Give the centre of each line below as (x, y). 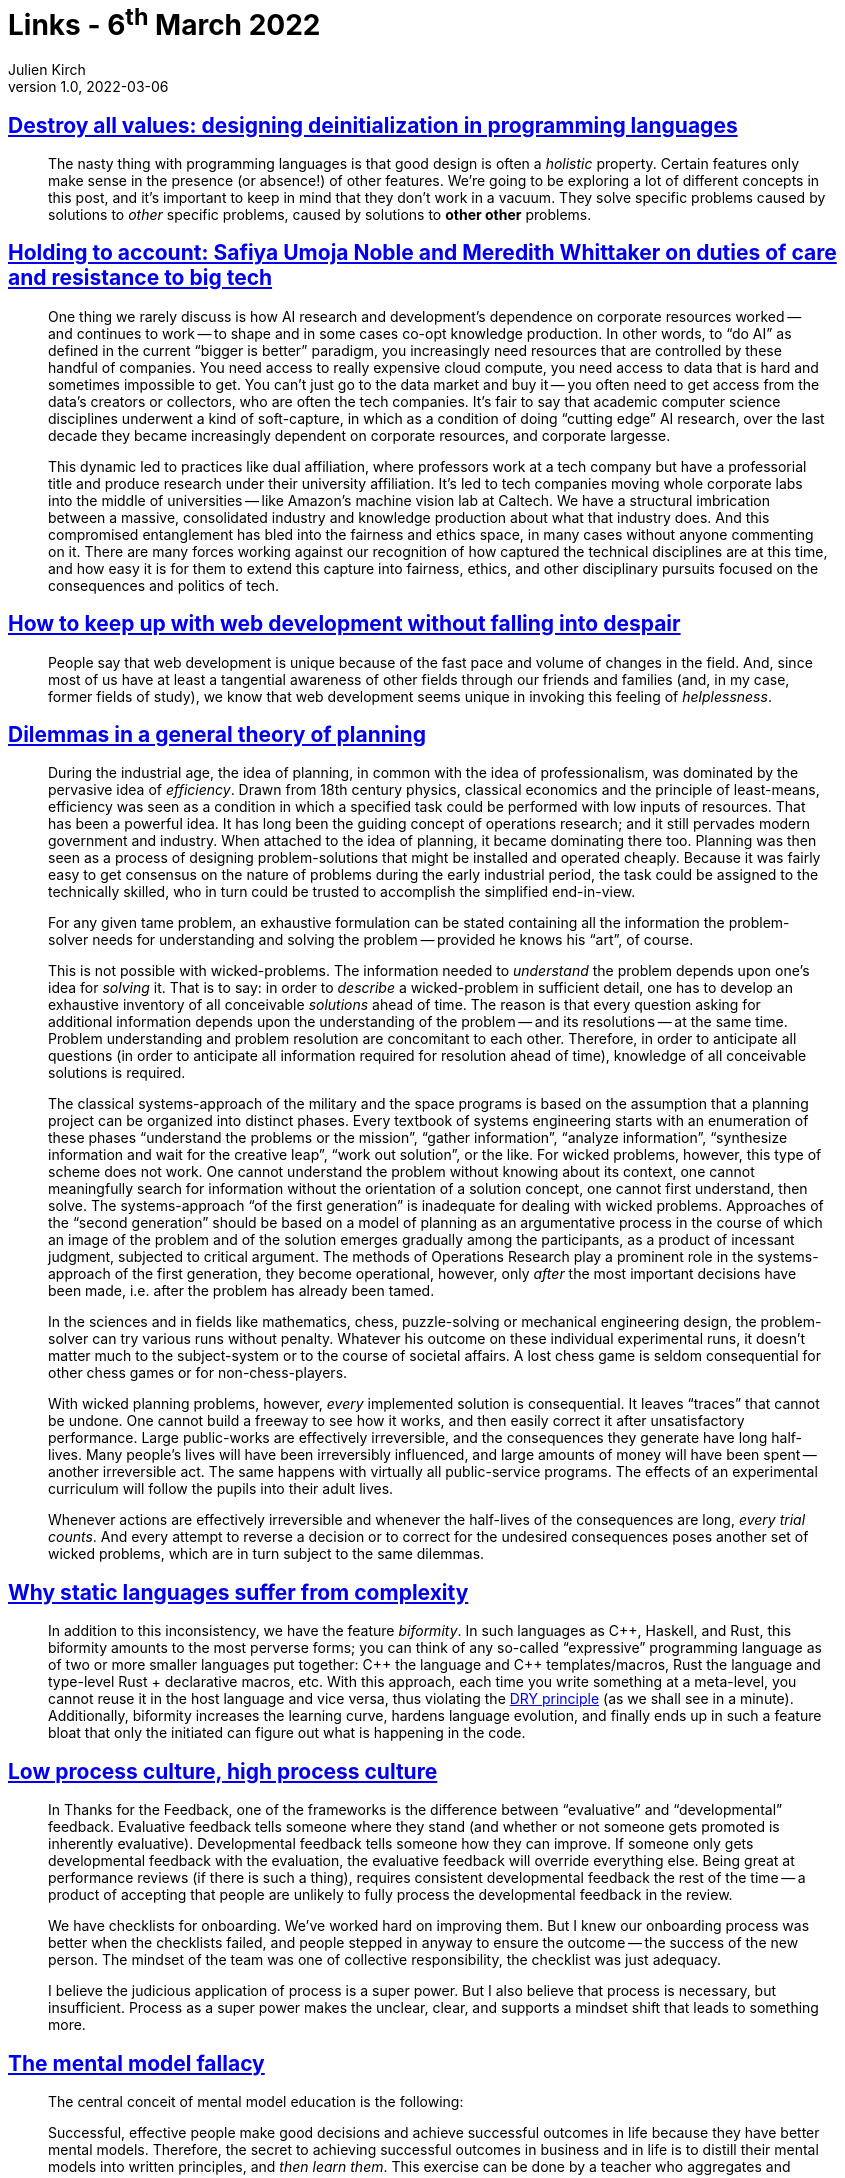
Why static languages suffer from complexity (238, 1592)
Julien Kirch (47, 70)
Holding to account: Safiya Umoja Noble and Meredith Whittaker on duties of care (422, 253)
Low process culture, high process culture (223, 1771)
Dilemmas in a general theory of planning (217, 735)
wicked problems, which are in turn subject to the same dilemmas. (266, 1554)
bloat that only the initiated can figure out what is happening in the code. (287, 1733)
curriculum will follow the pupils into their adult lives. (221, 1489)
